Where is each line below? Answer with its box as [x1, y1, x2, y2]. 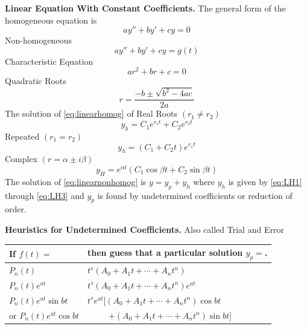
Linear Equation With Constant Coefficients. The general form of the [5, 2, 286, 14]
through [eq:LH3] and [5, 189, 84, 201]
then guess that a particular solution [87, 246, 243, 259]
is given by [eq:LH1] [228, 175, 302, 187]
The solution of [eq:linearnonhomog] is [5, 175, 147, 187]
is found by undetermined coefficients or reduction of [97, 189, 293, 201]
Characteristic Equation [5, 54, 93, 67]
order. [5, 203, 27, 215]
